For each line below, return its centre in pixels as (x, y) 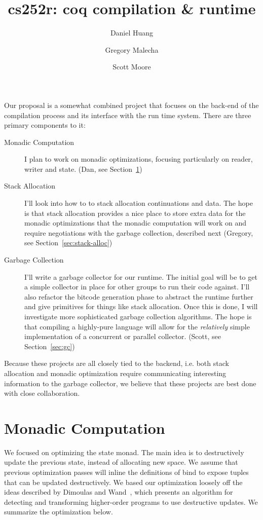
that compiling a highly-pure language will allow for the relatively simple (137, 326)
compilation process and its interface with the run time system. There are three (128, 115)
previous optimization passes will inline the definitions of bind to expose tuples (126, 472)
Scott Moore (132, 67)
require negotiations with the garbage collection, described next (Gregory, (139, 232)
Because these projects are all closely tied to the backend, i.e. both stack (117, 363)
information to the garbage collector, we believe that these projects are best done (130, 383)
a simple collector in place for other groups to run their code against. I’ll (137, 287)
